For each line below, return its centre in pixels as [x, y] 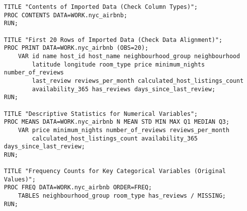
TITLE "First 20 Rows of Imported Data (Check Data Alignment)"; [113, 40]
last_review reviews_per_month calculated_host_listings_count [138, 81]
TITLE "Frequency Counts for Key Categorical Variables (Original [115, 171]
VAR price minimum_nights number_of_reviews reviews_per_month [124, 130]
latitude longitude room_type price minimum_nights [119, 64]
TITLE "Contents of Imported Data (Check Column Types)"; [101, 7]
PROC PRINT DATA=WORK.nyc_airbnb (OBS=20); [76, 48]
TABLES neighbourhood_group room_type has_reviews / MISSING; [122, 196]
